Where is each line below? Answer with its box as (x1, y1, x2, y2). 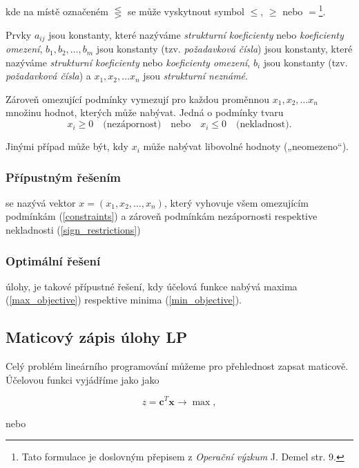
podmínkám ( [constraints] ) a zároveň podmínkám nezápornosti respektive (6, 209, 318, 223)
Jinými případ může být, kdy (6, 139, 128, 153)
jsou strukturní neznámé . (143, 68, 248, 83)
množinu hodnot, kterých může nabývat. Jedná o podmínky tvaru (6, 105, 284, 120)
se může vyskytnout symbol (127, 3, 244, 18)
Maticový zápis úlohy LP (6, 326, 188, 348)
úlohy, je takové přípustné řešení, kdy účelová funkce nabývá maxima (6, 279, 298, 293)
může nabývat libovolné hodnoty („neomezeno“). (143, 139, 349, 153)
